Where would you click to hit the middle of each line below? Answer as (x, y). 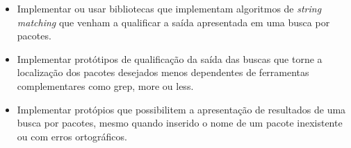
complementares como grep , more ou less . (105, 85)
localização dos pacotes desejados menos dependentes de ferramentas (163, 72)
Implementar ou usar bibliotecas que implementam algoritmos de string (169, 8)
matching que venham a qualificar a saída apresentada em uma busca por (173, 22)
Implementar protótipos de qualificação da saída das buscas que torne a (170, 58)
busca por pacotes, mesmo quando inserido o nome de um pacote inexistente (180, 123)
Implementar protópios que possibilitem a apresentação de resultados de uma (181, 109)
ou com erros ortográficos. (72, 136)
